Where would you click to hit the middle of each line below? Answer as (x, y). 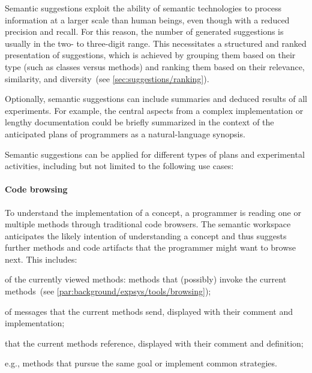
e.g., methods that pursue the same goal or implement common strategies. (141, 363)
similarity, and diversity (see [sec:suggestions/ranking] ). (107, 78)
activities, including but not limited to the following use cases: (119, 166)
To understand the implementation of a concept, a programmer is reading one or (153, 212)
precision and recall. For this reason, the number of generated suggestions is (144, 31)
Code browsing (36, 189)
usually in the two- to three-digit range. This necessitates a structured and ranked (156, 43)
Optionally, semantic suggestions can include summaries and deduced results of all (156, 99)
